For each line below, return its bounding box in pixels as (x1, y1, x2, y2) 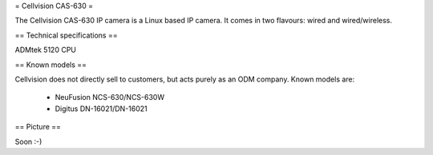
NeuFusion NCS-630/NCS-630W (55, 93, 164, 102)
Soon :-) (14, 137, 42, 146)
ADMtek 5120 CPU (14, 45, 76, 55)
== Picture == (14, 122, 62, 132)
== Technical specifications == (14, 30, 118, 40)
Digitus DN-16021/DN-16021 (55, 104, 148, 113)
